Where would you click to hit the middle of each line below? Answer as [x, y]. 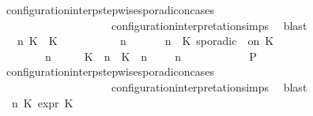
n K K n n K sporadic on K [145, 41]
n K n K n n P [151, 56]
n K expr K [42, 102]
